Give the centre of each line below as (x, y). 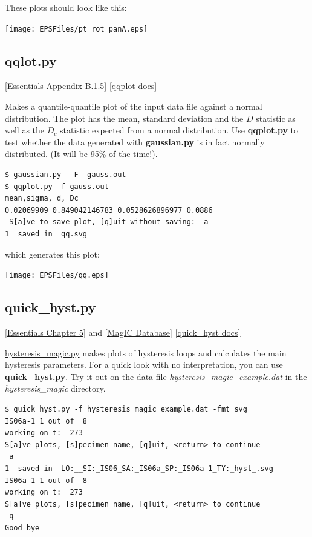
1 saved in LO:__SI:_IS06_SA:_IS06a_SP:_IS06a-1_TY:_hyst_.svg (139, 468)
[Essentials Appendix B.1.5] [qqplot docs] (81, 86)
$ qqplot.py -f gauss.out (57, 186)
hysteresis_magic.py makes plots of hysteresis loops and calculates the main (146, 352)
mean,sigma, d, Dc (42, 198)
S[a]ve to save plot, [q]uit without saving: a (109, 222)
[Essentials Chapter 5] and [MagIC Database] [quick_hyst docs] (123, 332)
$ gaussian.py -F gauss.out (66, 175)
